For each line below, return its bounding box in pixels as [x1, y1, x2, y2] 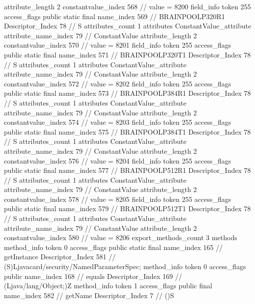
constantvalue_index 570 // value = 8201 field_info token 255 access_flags [4, 40, 231, 50]
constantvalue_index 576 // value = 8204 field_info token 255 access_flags [4, 155, 231, 166]
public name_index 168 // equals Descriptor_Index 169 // [4, 271, 182, 281]
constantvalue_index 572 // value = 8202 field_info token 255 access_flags [4, 78, 231, 88]
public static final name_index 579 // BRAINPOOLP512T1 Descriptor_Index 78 [4, 203, 251, 214]
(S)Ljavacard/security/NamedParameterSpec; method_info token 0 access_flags [4, 261, 246, 272]
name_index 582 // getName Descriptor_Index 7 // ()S [4, 290, 174, 300]
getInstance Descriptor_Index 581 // [4, 251, 116, 262]
